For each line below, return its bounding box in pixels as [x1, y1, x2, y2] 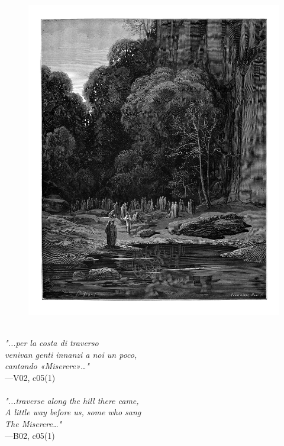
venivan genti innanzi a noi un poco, [5, 348, 137, 360]
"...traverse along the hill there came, [5, 394, 139, 406]
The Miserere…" [5, 418, 62, 430]
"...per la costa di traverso [5, 336, 99, 348]
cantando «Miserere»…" [5, 360, 89, 372]
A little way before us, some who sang [5, 406, 141, 418]
